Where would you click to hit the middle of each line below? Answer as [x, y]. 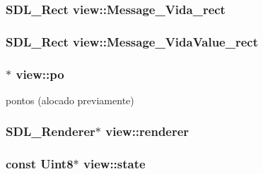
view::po [40, 74]
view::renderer [147, 131]
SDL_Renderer [51, 131]
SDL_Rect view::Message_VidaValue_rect [132, 41]
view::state [115, 164]
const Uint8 [40, 164]
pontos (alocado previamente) [70, 100]
